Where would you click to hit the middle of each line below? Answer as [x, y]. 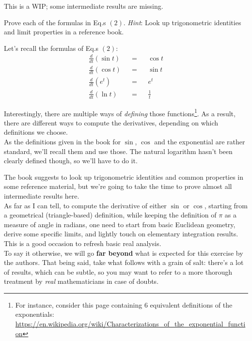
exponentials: [35, 314]
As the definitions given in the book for [62, 141]
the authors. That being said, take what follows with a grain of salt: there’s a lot [124, 262]
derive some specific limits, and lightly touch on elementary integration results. [121, 234]
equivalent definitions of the [191, 304]
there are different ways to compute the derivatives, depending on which [111, 122]
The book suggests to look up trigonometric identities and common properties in [124, 177]
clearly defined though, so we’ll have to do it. [71, 161]
